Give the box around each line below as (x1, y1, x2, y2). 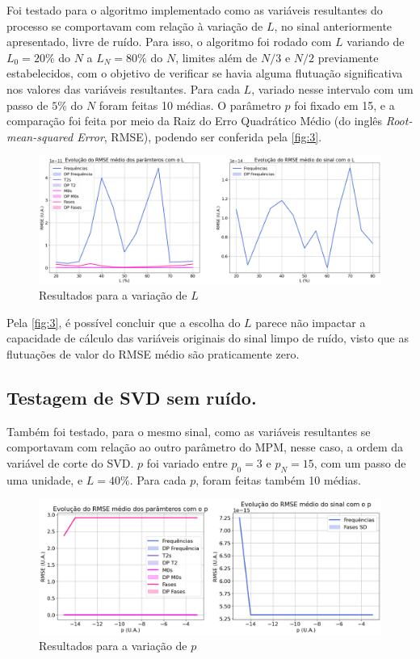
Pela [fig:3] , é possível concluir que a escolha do (6, 313, 241, 330)
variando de (346, 33, 405, 50)
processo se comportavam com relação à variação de (6, 17, 263, 34)
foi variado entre (146, 454, 228, 471)
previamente (317, 48, 379, 65)
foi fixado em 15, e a (294, 96, 395, 113)
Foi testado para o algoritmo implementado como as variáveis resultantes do (6, 2, 383, 18)
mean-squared (6, 128, 73, 145)
